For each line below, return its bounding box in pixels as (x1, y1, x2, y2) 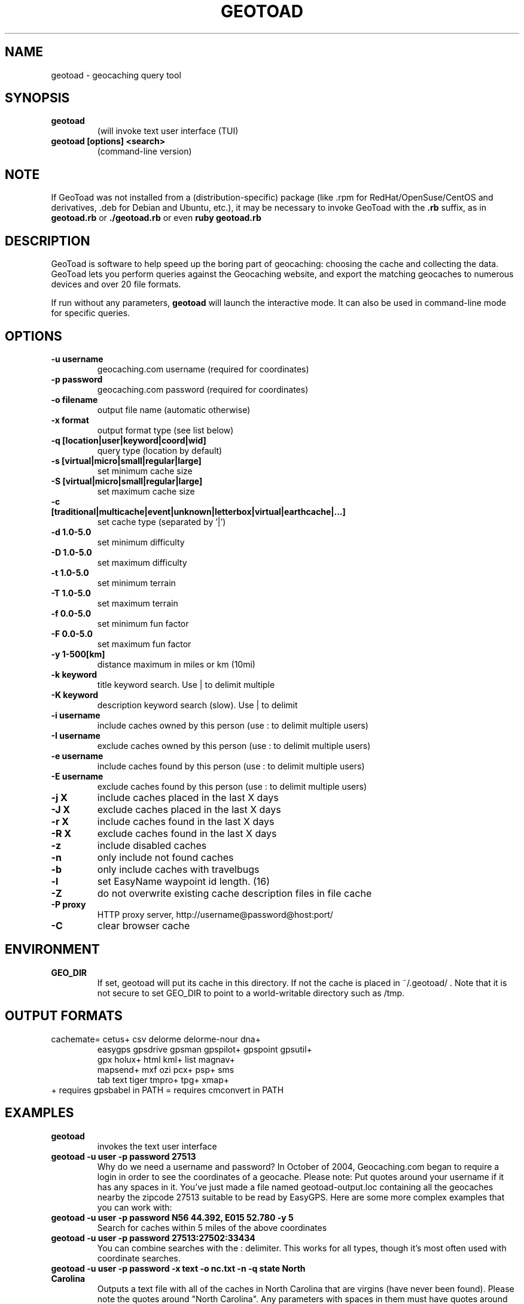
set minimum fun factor (97, 618, 189, 629)
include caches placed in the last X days (97, 791, 279, 803)
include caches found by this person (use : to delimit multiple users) (97, 760, 365, 771)
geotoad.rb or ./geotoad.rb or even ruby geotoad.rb (51, 213, 261, 223)
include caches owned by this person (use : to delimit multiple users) (97, 720, 368, 730)
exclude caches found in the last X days (97, 827, 277, 839)
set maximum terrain (97, 598, 178, 608)
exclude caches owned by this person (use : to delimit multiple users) (97, 740, 371, 751)
